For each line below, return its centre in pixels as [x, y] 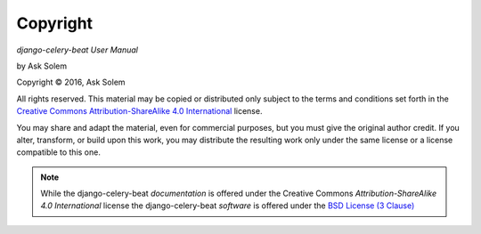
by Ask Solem [41, 66]
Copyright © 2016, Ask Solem [71, 82]
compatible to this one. [59, 152]
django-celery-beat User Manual [77, 50]
